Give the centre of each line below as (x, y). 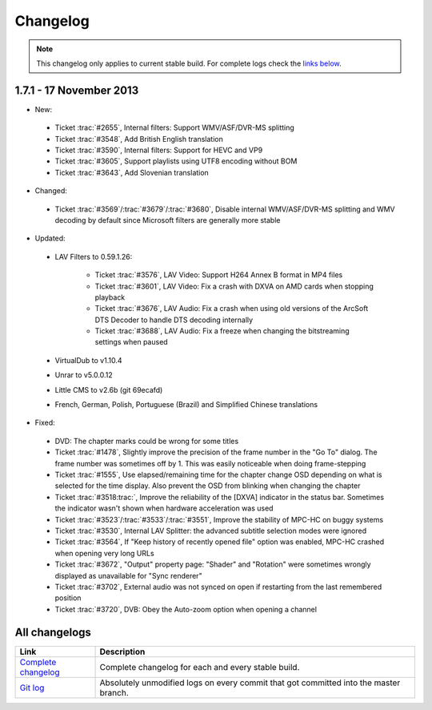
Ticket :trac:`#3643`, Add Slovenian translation (132, 172)
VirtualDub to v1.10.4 (88, 360)
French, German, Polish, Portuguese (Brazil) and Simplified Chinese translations (186, 405)
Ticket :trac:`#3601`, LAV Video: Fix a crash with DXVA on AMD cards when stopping (234, 286)
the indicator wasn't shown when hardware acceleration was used (164, 508)
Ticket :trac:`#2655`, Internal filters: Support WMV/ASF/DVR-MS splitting (175, 127)
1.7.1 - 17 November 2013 (77, 90)
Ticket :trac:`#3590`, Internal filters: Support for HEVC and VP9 (159, 150)
